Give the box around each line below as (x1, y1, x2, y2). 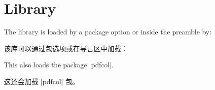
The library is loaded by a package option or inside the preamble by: (4, 27, 212, 37)
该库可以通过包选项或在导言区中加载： (4, 43, 128, 53)
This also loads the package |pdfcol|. (4, 60, 113, 70)
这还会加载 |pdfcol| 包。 (4, 76, 79, 86)
